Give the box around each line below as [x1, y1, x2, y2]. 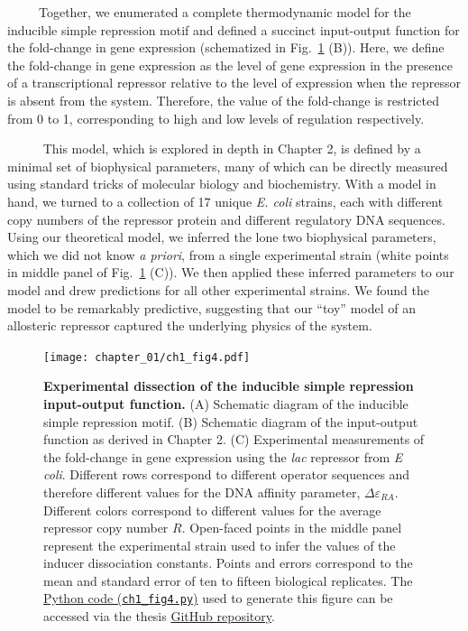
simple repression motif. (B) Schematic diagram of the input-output [43, 412, 418, 431]
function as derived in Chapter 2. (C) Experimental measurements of [43, 430, 425, 449]
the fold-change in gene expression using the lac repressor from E [43, 447, 403, 466]
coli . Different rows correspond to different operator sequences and [43, 465, 410, 484]
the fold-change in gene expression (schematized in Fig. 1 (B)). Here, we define [7, 38, 445, 57]
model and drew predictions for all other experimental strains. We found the [7, 280, 429, 299]
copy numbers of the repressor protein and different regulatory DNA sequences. [7, 209, 445, 228]
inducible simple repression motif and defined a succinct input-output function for [7, 20, 460, 39]
